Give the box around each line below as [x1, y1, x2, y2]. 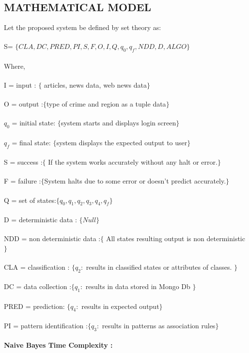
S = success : [4, 157, 43, 167]
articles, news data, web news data [44, 79, 147, 90]
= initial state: [12, 118, 56, 128]
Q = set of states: [4, 195, 56, 205]
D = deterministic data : [4, 214, 77, 224]
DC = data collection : [4, 281, 72, 292]
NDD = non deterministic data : [4, 233, 101, 244]
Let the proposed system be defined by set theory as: [4, 22, 161, 32]
